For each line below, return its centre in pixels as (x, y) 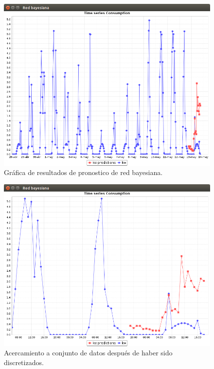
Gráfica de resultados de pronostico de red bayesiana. (83, 172)
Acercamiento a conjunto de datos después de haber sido (88, 353)
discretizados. (24, 362)
